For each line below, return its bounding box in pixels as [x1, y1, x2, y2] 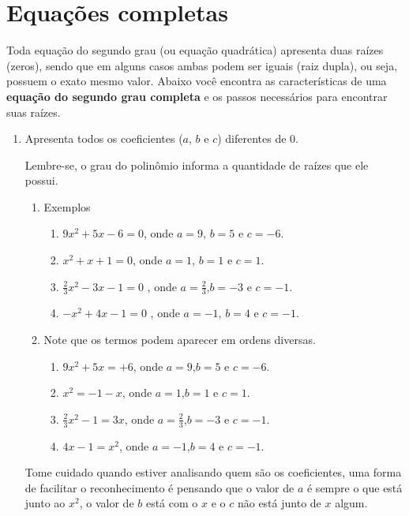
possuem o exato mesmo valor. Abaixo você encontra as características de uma [6, 73, 387, 89]
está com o [145, 495, 198, 511]
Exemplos [43, 198, 91, 215]
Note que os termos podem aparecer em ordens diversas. [43, 331, 316, 348]
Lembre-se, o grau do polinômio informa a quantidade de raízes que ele [24, 156, 369, 173]
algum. [335, 495, 368, 511]
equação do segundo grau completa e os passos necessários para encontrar [6, 88, 388, 104]
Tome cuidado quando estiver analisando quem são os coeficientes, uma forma [24, 464, 402, 480]
